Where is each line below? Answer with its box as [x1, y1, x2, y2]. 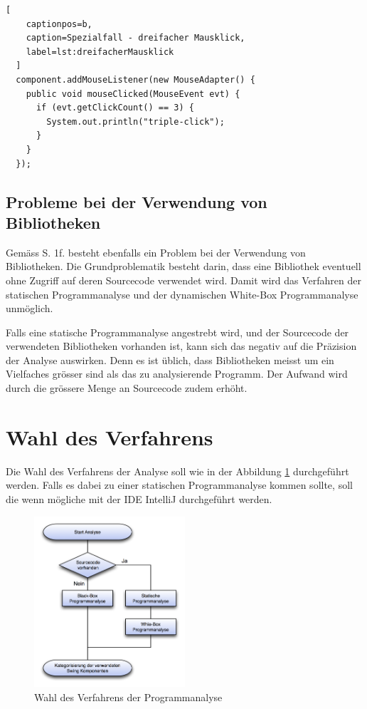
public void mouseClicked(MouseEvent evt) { [26, 88, 240, 99]
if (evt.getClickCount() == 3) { [36, 103, 194, 113]
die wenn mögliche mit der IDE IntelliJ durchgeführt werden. [6, 491, 272, 506]
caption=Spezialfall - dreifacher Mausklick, [26, 33, 245, 43]
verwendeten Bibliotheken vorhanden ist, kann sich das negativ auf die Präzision [6, 338, 357, 353]
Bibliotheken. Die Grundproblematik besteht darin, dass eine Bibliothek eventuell [6, 259, 361, 274]
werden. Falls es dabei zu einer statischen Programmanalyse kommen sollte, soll [6, 477, 353, 492]
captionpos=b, [26, 19, 92, 29]
